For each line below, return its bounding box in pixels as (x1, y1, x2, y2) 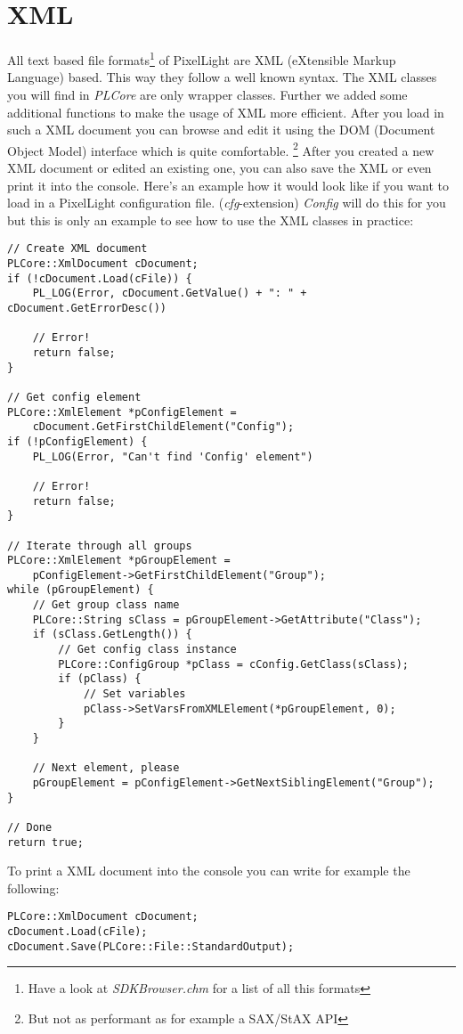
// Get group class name (32, 598, 180, 612)
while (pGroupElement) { (7, 583, 154, 597)
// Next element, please (32, 761, 180, 775)
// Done (7, 820, 53, 834)
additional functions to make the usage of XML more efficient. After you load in (7, 102, 444, 121)
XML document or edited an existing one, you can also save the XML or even (7, 159, 432, 176)
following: (7, 878, 60, 897)
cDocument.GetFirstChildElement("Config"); (32, 420, 295, 434)
